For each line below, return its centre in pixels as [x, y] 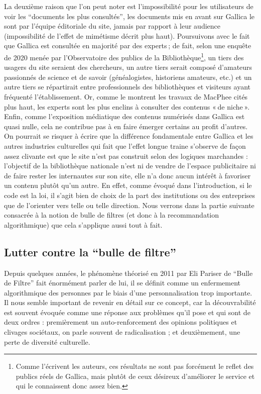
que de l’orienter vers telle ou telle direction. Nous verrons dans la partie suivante [129, 205]
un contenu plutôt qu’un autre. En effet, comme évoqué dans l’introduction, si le [128, 185]
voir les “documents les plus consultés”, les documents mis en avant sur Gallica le [129, 16]
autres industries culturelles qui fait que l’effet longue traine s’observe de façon [125, 145]
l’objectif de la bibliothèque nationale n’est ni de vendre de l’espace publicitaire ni [130, 166]
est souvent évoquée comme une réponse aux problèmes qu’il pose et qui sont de [127, 312]
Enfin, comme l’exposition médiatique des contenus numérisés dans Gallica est [124, 116]
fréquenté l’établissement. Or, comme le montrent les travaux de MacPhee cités [126, 96]
